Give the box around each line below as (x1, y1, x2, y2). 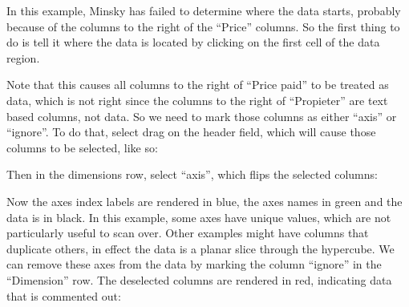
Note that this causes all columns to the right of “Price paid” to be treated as (6, 76, 389, 93)
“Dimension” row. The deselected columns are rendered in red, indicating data (6, 271, 392, 288)
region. (6, 49, 40, 66)
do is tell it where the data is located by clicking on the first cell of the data (6, 34, 380, 50)
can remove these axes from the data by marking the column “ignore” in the (6, 256, 382, 273)
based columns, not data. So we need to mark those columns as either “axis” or (6, 107, 397, 124)
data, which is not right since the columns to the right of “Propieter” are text (6, 91, 388, 108)
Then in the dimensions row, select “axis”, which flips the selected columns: (6, 166, 378, 183)
